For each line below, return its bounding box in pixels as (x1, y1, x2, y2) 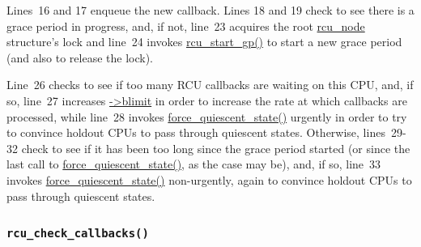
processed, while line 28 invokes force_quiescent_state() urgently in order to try (6, 108, 407, 125)
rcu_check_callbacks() (6, 227, 149, 241)
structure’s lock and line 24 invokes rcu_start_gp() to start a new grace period (6, 33, 402, 50)
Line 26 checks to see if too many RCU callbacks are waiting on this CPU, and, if (6, 76, 414, 93)
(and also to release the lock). (6, 49, 154, 66)
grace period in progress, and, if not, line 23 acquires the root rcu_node (6, 17, 365, 34)
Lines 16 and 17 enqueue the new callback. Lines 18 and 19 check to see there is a (6, 2, 415, 18)
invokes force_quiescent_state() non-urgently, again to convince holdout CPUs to (6, 171, 412, 188)
